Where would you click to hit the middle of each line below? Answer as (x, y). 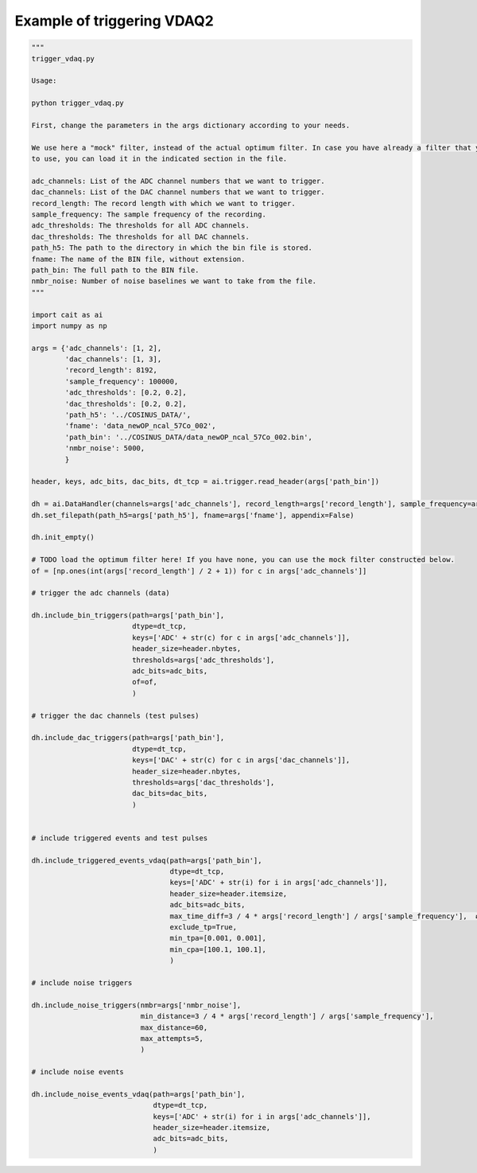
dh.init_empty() (63, 538)
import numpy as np (69, 325)
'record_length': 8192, (111, 370)
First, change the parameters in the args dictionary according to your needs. (191, 125)
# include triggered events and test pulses (120, 838)
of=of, (145, 682)
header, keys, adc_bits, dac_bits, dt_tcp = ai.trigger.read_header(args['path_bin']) (206, 482)
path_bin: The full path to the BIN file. (115, 270)
